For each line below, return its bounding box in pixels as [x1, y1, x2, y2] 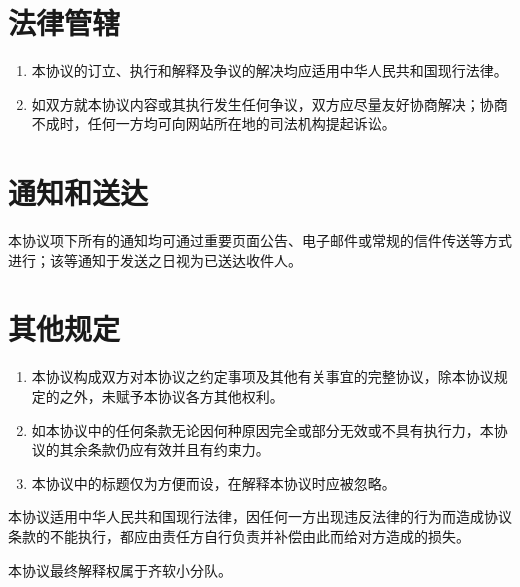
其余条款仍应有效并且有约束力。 [59, 439, 270, 460]
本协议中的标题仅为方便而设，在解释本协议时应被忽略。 [31, 472, 396, 493]
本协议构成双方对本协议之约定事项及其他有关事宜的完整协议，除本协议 [31, 366, 494, 387]
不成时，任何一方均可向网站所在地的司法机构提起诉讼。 [31, 113, 396, 134]
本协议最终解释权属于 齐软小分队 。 [8, 559, 232, 580]
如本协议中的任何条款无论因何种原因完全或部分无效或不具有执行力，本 [31, 419, 494, 440]
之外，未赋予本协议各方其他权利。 [59, 385, 284, 406]
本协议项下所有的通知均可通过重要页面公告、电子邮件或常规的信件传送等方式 [8, 230, 512, 251]
